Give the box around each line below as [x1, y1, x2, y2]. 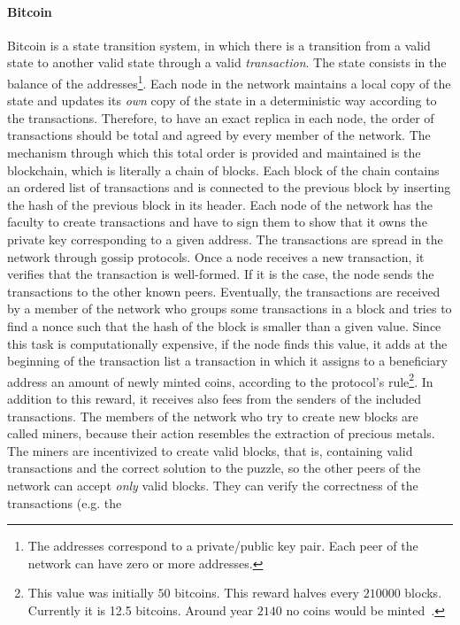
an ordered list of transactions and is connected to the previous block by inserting [7, 178, 451, 197]
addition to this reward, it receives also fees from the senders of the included [7, 389, 422, 407]
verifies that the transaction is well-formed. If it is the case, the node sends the [7, 265, 434, 283]
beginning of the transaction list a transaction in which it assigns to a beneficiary [7, 351, 448, 370]
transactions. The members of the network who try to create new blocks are [7, 406, 418, 425]
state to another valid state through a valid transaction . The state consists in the [7, 53, 447, 72]
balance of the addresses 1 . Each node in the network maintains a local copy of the [7, 71, 451, 92]
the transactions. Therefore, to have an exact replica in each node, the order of [7, 108, 434, 127]
